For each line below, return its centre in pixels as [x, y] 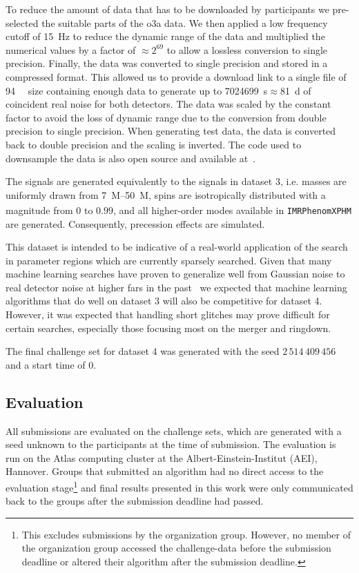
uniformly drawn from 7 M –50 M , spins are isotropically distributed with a [166, 194]
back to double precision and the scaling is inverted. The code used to [154, 144]
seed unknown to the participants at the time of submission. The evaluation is [171, 444]
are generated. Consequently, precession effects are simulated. [135, 223]
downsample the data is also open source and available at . [131, 158]
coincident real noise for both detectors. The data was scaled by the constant [168, 104]
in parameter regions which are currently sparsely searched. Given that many [169, 260]
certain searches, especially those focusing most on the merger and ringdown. [168, 328]
